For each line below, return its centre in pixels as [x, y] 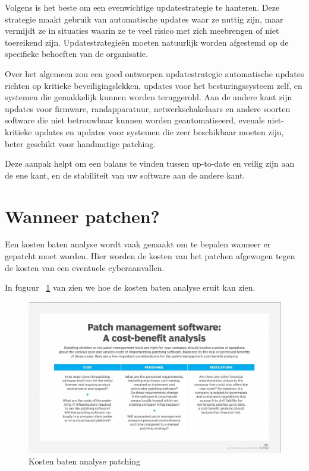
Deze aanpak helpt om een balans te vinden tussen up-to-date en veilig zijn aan [150, 163]
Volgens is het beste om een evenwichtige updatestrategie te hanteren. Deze [142, 7]
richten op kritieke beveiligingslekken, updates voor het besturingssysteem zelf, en [154, 85]
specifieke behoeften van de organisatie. [76, 54]
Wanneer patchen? [82, 216]
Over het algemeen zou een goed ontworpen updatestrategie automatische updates [154, 73]
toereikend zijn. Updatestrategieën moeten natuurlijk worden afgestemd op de [147, 42]
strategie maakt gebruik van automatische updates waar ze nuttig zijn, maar [144, 19]
